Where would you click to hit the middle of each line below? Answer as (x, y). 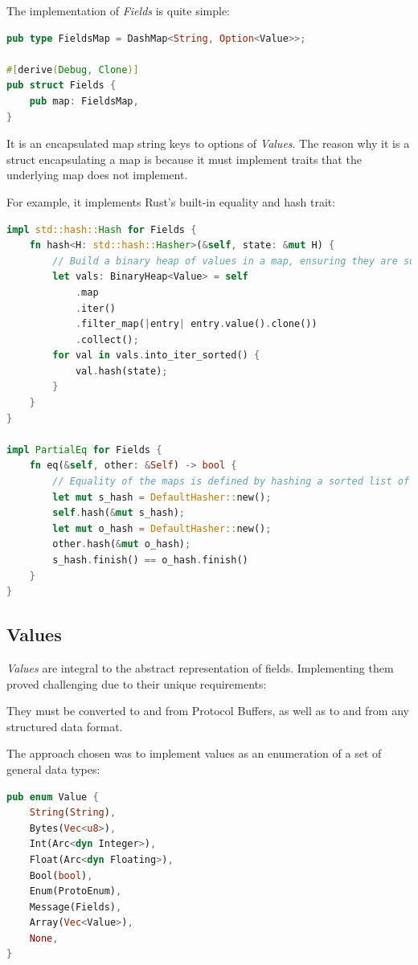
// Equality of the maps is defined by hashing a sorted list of (231, 482)
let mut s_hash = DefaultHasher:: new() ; (162, 497)
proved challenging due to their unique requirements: (137, 683)
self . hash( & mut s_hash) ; (119, 513)
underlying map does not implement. (97, 175)
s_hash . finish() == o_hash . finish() (150, 560)
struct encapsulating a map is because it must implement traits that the (184, 159)
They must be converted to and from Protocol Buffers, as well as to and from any (208, 711)
